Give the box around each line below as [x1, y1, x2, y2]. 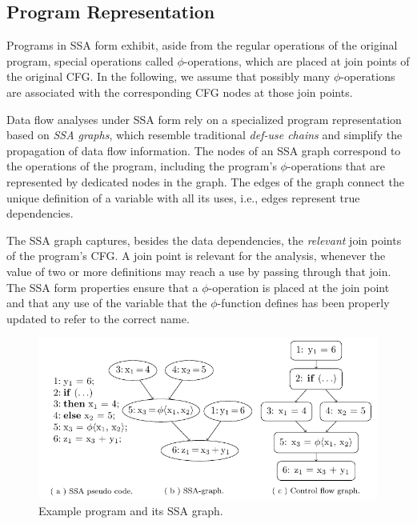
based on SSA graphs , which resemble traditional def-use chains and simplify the [6, 126, 403, 143]
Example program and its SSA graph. [38, 502, 223, 519]
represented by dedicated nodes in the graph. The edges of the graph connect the [6, 173, 404, 190]
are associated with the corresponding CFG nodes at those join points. [6, 83, 353, 100]
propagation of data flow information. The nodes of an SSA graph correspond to [6, 142, 401, 158]
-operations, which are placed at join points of [183, 52, 410, 69]
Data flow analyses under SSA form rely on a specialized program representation [6, 110, 402, 127]
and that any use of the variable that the [6, 294, 207, 311]
